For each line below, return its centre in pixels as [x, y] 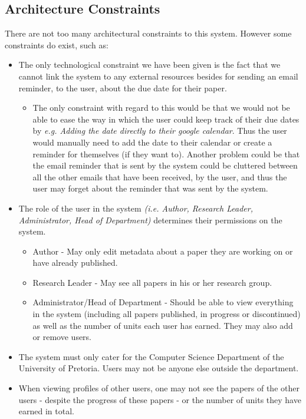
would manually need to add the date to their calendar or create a [152, 142]
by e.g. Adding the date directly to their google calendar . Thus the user [160, 131]
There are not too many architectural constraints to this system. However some [148, 33]
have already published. [75, 263]
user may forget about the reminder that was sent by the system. [150, 188]
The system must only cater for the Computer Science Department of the [151, 356]
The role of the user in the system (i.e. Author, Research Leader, [136, 208]
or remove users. [62, 337]
